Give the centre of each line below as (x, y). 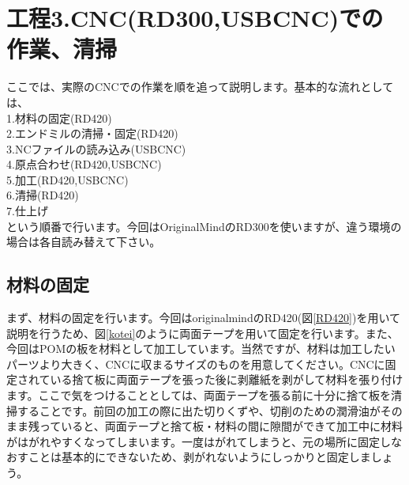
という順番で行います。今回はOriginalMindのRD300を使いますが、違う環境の (204, 226)
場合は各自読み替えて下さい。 (84, 242)
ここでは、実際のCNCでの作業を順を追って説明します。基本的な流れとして (200, 87)
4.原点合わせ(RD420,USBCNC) (84, 164)
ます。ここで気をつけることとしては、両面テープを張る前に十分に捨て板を (199, 395)
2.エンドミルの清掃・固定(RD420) (92, 133)
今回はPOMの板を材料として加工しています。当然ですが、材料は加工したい (201, 349)
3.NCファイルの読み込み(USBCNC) (96, 148)
